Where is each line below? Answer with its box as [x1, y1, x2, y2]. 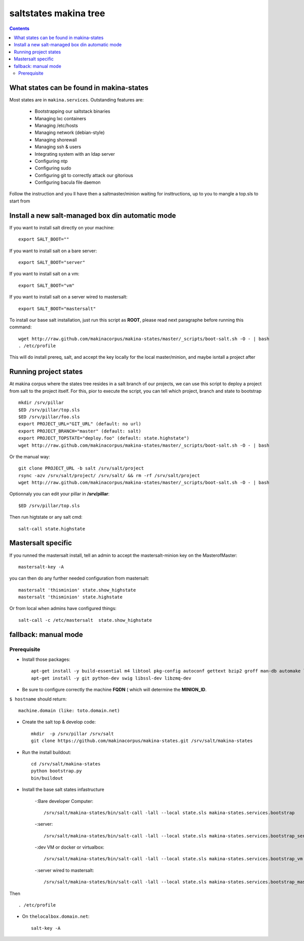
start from [9, 198, 30, 204]
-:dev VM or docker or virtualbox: [34, 844, 105, 850]
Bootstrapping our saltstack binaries [34, 108, 110, 114]
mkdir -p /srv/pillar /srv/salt [31, 731, 114, 736]
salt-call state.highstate [18, 526, 86, 531]
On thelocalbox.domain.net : [22, 914, 90, 920]
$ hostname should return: [9, 696, 67, 702]
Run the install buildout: [22, 749, 71, 755]
